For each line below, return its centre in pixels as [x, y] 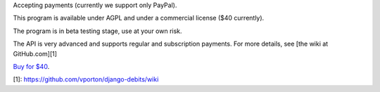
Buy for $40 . [31, 66]
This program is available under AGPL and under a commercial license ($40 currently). [139, 18]
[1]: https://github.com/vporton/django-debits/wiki [86, 79]
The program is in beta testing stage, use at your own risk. [97, 31]
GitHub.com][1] [35, 53]
